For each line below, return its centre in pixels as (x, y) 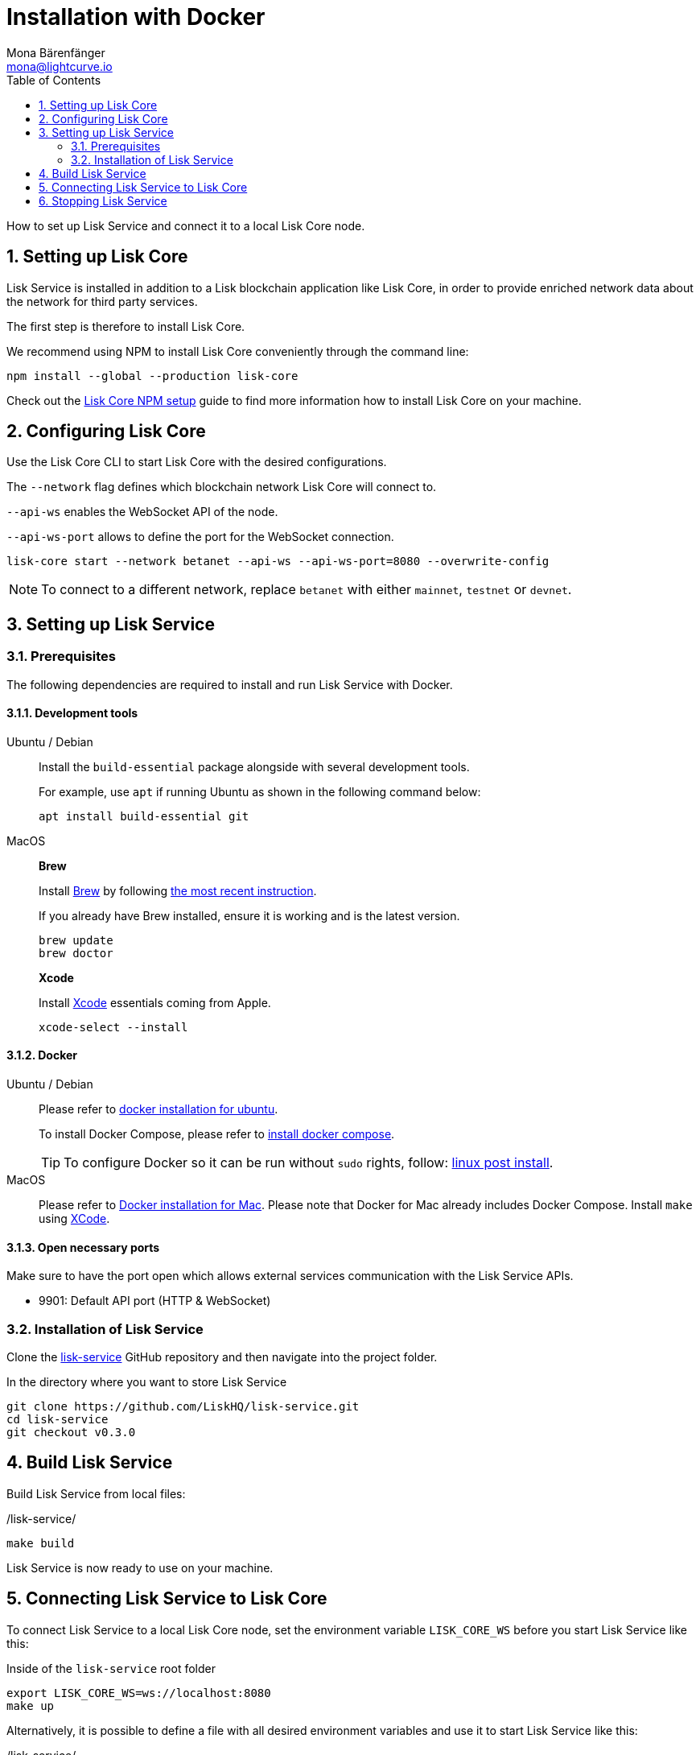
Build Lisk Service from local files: (96, 1493)
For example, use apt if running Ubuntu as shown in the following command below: (260, 791)
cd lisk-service (58, 1420)
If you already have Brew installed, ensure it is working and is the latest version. (249, 915)
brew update (76, 940)
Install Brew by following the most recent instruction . (178, 890)
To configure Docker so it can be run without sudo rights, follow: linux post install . (309, 1163)
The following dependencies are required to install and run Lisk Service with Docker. (230, 684)
